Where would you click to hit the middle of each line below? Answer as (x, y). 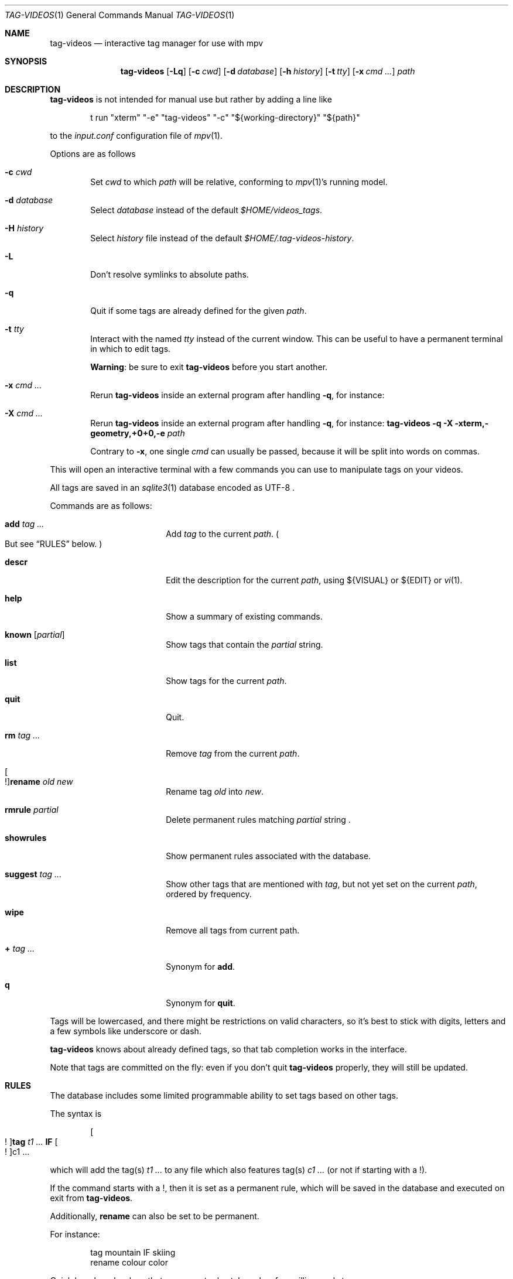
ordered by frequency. (209, 894)
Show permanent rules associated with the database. (269, 856)
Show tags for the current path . (226, 681)
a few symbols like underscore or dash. (126, 1031)
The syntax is (76, 1114)
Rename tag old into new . (215, 791)
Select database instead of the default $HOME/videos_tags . (206, 210)
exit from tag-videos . (91, 1198)
